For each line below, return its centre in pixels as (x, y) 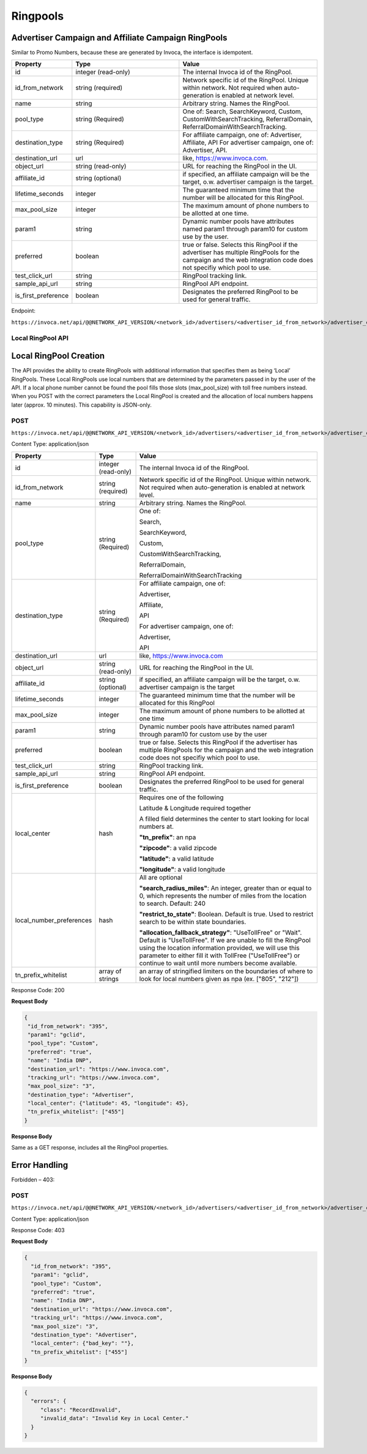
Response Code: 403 (38, 1230)
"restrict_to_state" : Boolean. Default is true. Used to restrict (226, 914)
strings (109, 979)
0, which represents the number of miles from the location (223, 895)
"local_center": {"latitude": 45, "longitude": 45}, (108, 1103)
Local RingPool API (40, 338)
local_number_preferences (54, 920)
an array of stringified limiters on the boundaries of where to (226, 971)
